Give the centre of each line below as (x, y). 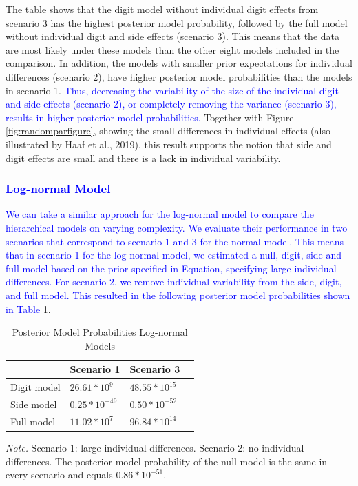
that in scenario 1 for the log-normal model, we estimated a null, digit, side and (174, 255)
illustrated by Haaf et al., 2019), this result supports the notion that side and (169, 144)
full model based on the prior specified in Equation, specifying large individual (171, 268)
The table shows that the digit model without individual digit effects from (162, 9)
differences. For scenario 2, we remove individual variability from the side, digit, (174, 282)
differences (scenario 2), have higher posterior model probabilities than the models (179, 76)
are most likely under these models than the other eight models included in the (172, 49)
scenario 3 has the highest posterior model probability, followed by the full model (177, 22)
